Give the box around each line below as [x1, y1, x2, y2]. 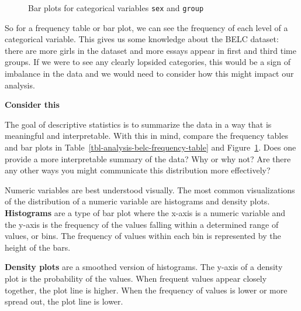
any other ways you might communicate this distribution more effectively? [5, 164, 271, 176]
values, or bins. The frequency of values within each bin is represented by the [5, 230, 281, 242]
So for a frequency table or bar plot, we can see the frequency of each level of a [5, 21, 288, 33]
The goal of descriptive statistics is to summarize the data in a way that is [5, 118, 272, 130]
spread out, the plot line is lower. [5, 295, 123, 307]
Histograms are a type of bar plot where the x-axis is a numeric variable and [5, 206, 286, 218]
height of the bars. [5, 241, 71, 253]
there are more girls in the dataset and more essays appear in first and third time [5, 44, 296, 56]
